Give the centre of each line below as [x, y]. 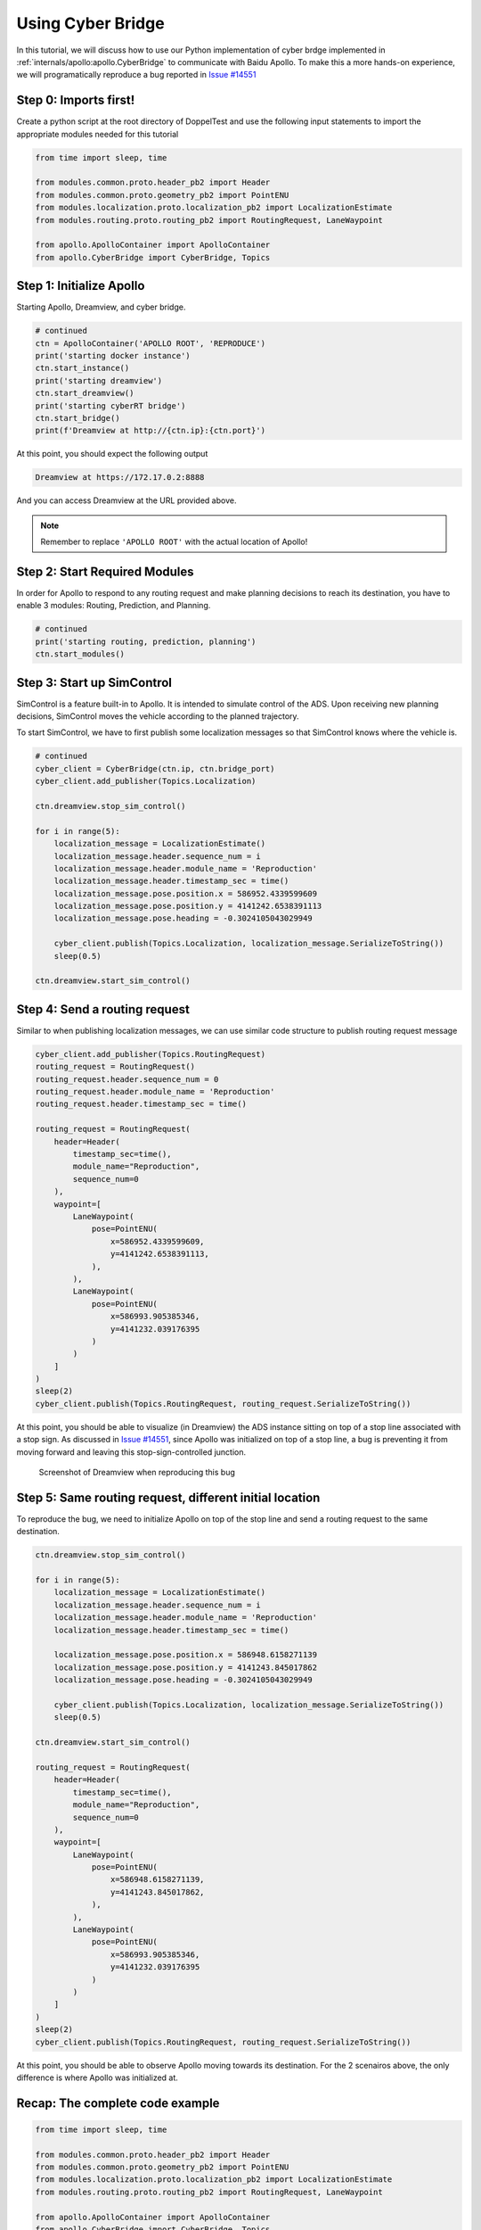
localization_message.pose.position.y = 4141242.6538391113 [188, 906]
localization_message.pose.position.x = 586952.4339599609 [186, 893]
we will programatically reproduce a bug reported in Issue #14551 [136, 75]
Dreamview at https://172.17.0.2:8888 [120, 478]
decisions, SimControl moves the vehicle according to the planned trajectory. [158, 716]
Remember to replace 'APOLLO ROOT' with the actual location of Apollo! [174, 542]
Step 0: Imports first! [76, 100]
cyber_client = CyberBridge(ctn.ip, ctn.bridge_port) [155, 768]
